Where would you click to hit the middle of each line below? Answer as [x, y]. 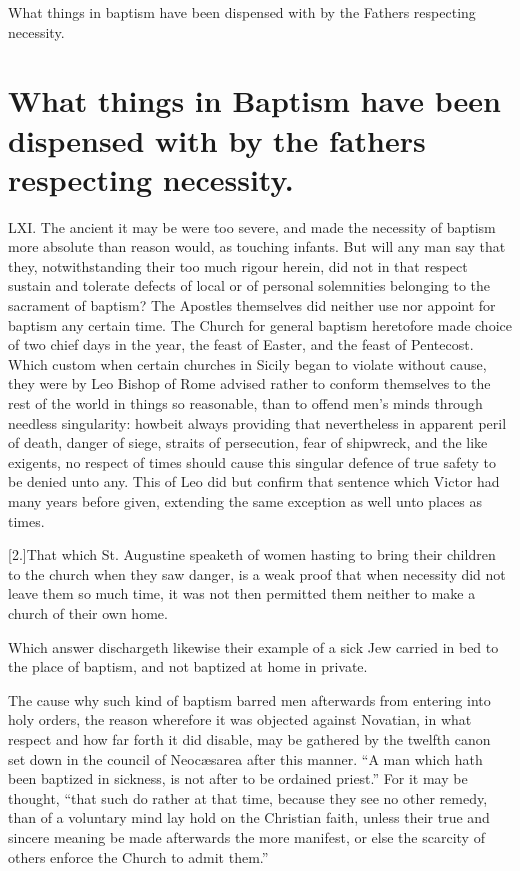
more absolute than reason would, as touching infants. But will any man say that [257, 246]
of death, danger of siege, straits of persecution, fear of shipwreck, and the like [248, 442]
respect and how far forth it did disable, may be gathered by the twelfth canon [249, 738]
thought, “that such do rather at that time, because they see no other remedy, [248, 797]
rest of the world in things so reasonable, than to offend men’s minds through [245, 403]
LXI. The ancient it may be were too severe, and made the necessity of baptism [252, 226]
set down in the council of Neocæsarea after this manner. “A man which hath [245, 758]
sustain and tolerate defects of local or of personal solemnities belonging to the [249, 285]
